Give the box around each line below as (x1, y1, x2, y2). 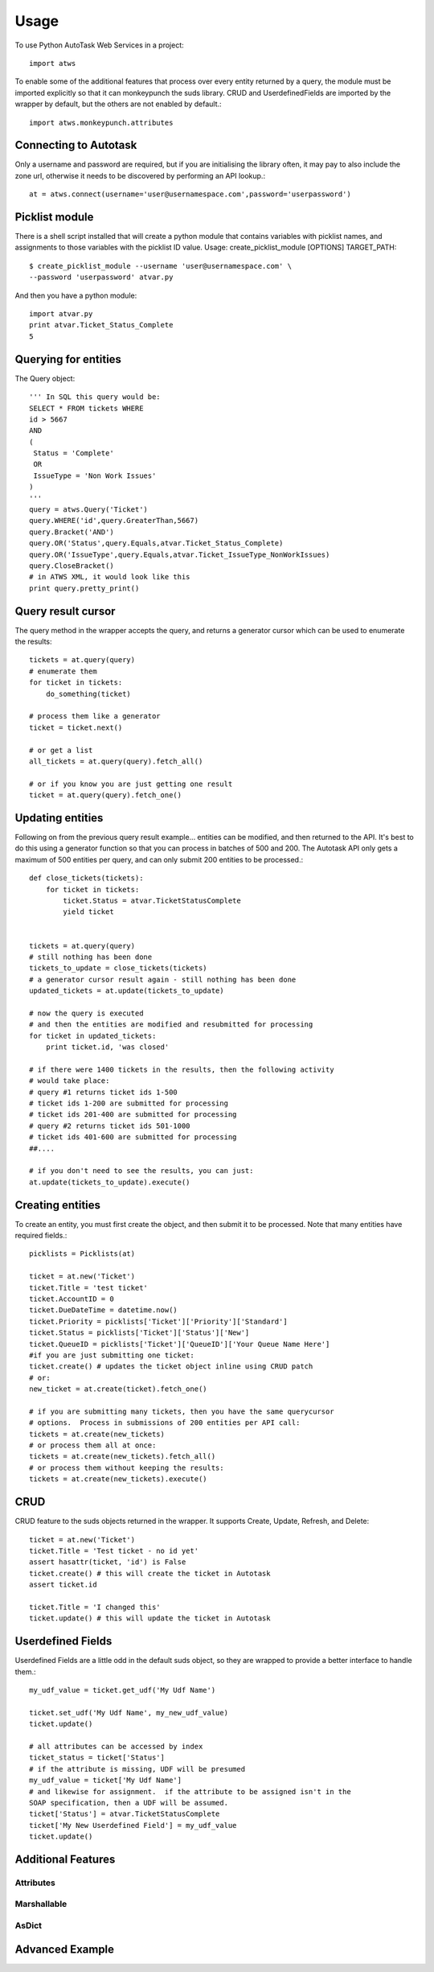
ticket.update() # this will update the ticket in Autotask (29, 1614, 271, 1623)
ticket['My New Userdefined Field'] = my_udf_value (29, 1821, 237, 1830)
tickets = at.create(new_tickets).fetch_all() (29, 1452, 216, 1461)
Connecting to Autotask (14, 138, 137, 152)
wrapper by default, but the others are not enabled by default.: (14, 99, 222, 109)
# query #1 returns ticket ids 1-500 (29, 1087, 178, 1097)
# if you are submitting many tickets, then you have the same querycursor (29, 1406, 334, 1416)
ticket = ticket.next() (29, 723, 123, 732)
